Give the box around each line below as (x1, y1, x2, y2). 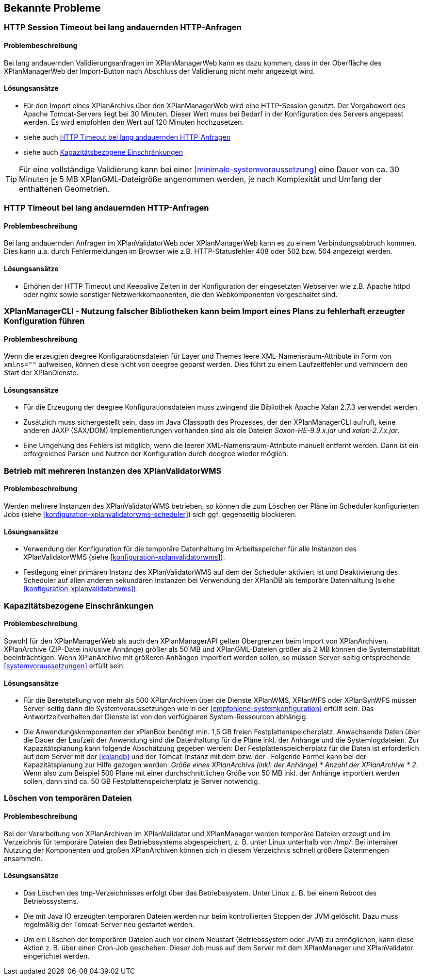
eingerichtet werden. (23, 951, 90, 960)
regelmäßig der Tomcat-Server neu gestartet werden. (23, 920, 195, 929)
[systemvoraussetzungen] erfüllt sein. (4, 661, 125, 670)
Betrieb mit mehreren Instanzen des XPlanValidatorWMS (4, 465, 222, 476)
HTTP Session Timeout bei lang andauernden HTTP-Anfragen (4, 22, 242, 33)
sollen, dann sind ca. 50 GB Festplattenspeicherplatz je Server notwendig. (23, 777, 260, 786)
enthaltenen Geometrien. (19, 183, 110, 194)
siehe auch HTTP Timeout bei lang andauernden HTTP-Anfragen (23, 133, 230, 141)
